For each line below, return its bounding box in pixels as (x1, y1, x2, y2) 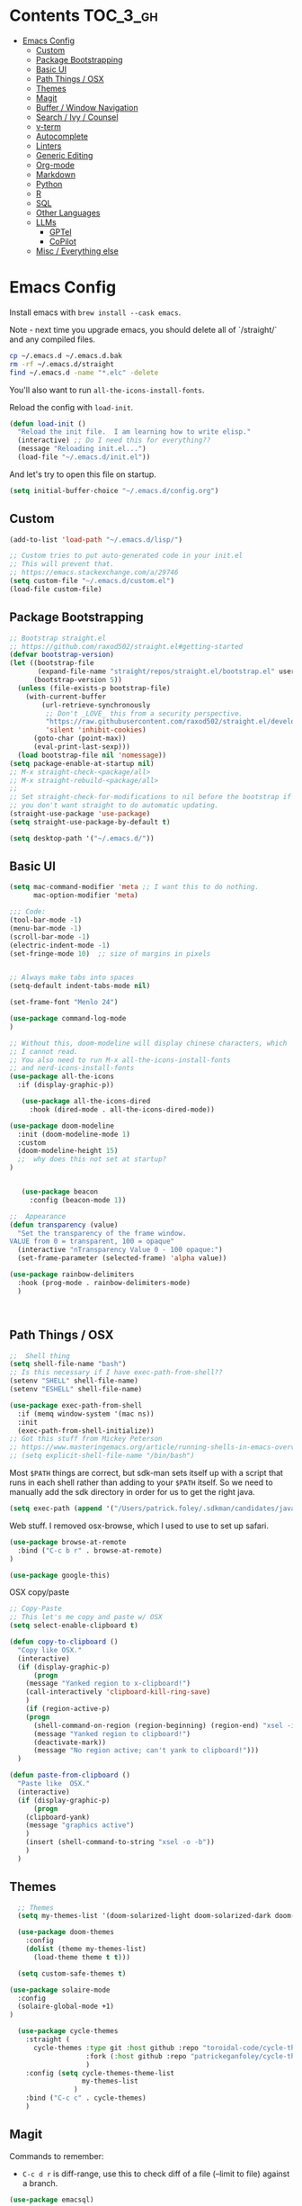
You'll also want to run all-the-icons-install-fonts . (9, 384, 205, 395)
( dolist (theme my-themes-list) (25, 1945, 147, 1954)
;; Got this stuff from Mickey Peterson (9, 1435, 164, 1444)
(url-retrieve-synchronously (41, 700, 151, 709)
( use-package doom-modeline (9, 1121, 115, 1130)
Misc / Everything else (35, 245, 119, 257)
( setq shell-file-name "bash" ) (9, 1360, 127, 1369)
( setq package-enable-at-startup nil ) (9, 759, 155, 768)
